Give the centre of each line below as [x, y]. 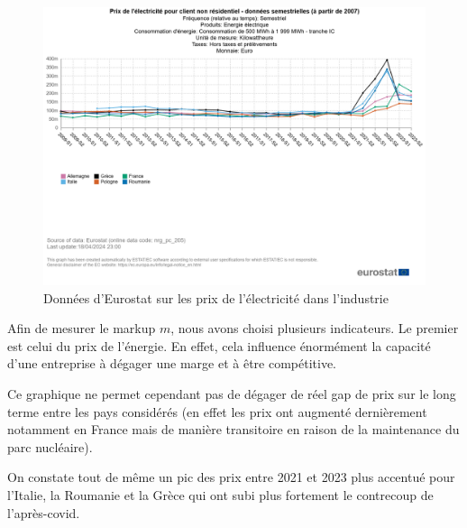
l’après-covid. [44, 512]
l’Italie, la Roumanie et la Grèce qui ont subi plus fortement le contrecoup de [220, 495]
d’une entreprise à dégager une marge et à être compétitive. [172, 363]
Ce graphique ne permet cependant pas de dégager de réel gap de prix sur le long [232, 394]
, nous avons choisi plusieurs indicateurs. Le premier [315, 328]
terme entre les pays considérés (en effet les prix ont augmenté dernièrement [217, 411]
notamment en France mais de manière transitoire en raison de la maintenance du [233, 429]
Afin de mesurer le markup [82, 328]
